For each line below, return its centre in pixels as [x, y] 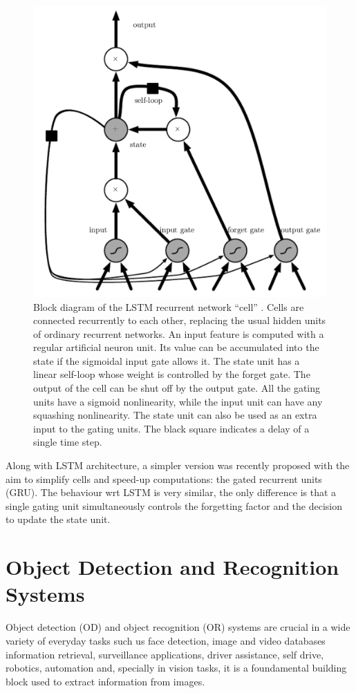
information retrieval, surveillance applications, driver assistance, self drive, [165, 654]
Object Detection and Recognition [172, 567]
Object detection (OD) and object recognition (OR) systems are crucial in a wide [178, 627]
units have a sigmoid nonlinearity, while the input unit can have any [178, 401]
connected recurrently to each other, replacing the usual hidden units [180, 320]
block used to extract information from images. [105, 681]
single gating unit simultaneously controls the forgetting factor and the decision [174, 505]
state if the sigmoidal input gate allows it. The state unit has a [167, 360]
